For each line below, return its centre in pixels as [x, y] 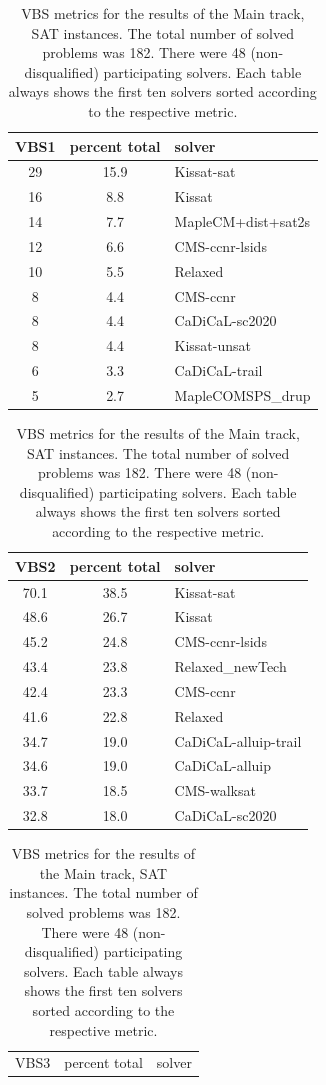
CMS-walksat [215, 790]
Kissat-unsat [213, 345]
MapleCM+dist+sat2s [242, 221]
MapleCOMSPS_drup [242, 395]
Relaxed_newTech [230, 666]
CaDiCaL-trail [218, 370]
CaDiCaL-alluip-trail [238, 740]
